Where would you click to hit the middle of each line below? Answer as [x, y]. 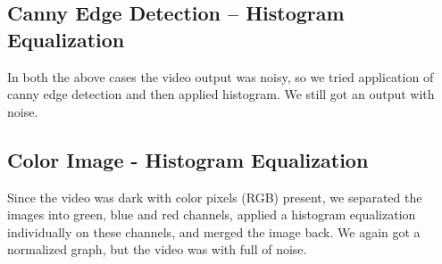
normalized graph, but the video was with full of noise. [157, 249]
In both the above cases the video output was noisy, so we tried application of [221, 76]
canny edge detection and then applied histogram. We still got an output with [221, 94]
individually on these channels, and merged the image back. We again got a [214, 231]
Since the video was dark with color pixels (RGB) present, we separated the [215, 197]
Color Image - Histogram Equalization [188, 159]
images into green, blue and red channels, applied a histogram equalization [212, 214]
